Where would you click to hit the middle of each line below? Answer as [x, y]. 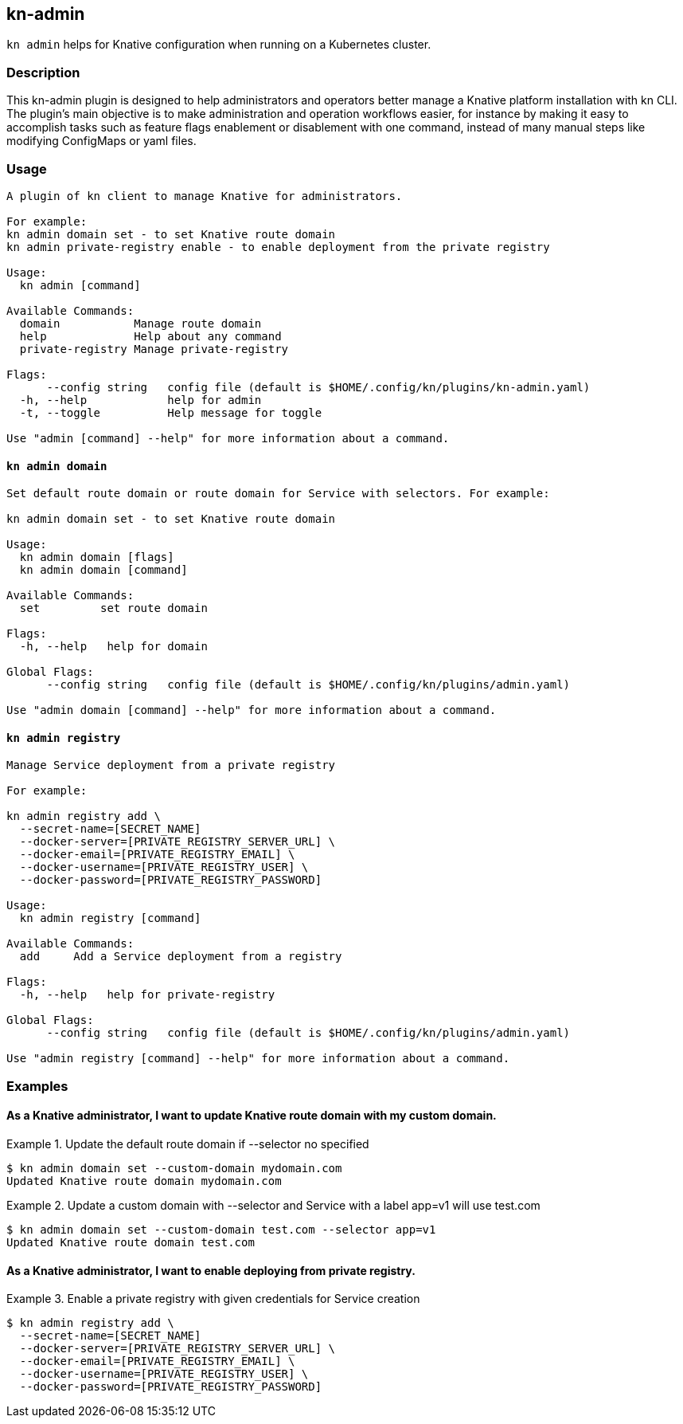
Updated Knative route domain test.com [131, 1242]
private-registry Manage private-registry [154, 349]
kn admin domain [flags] [97, 557]
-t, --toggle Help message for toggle [171, 412]
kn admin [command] [80, 285]
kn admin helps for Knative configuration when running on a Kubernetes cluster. [219, 45]
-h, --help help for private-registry [147, 995]
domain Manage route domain [141, 323]
